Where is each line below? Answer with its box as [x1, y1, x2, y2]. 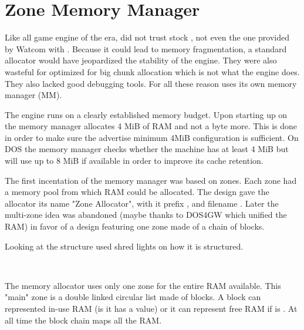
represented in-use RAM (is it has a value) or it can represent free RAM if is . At [5, 302, 298, 314]
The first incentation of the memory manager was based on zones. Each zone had [5, 174, 297, 186]
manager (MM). [5, 89, 62, 101]
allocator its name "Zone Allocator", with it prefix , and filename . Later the [5, 197, 279, 209]
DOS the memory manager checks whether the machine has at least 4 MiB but [5, 143, 289, 155]
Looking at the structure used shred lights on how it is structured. [5, 240, 244, 252]
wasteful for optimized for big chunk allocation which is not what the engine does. [5, 65, 300, 78]
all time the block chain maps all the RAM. [5, 314, 162, 326]
